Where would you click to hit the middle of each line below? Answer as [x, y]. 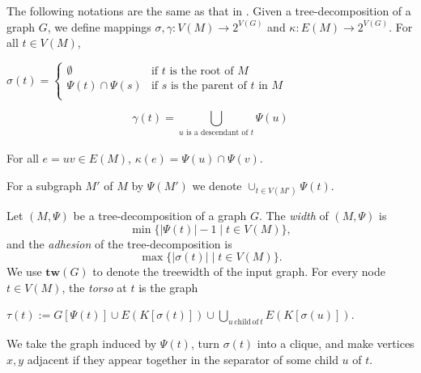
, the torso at [94, 287]
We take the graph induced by [82, 343]
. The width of [293, 216]
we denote [217, 185]
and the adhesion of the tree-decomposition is [119, 243]
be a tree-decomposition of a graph [160, 216]
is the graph [168, 287]
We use [24, 271]
